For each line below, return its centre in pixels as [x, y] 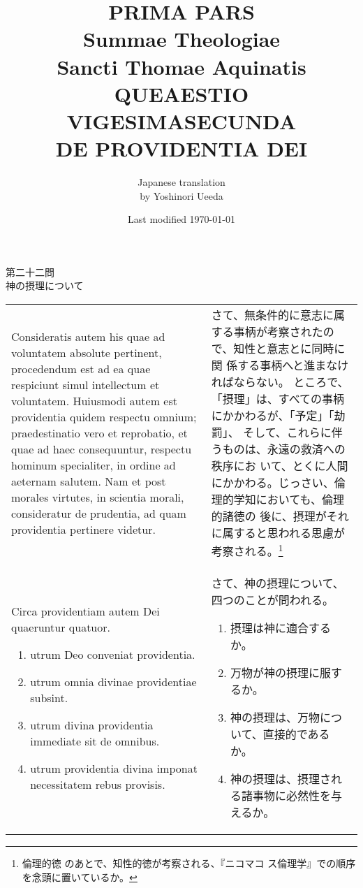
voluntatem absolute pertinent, [87, 352]
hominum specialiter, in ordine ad [94, 465]
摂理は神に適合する [281, 628]
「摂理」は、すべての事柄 [278, 399]
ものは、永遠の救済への [284, 449]
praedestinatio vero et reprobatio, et [99, 432]
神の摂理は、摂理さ [281, 779]
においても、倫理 [300, 500]
